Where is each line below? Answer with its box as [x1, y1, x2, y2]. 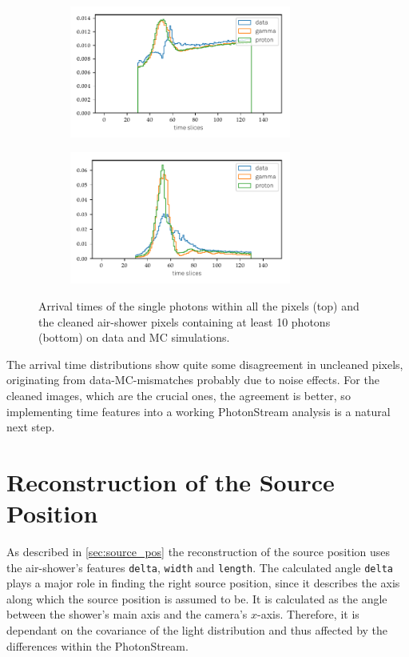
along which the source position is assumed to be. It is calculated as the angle [6, 590, 387, 607]
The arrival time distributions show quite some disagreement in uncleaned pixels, [6, 355, 403, 372]
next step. [6, 419, 55, 435]
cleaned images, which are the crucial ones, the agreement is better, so [6, 387, 351, 403]
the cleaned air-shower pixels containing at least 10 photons [38, 313, 331, 330]
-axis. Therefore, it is [257, 606, 359, 623]
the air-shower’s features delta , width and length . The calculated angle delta [6, 559, 393, 575]
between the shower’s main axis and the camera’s [6, 606, 248, 623]
